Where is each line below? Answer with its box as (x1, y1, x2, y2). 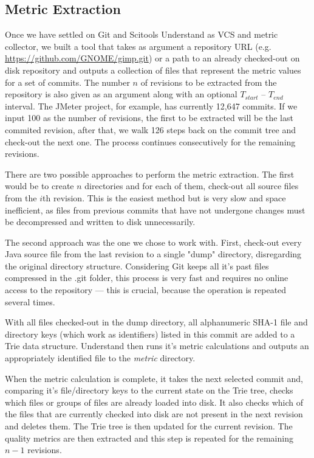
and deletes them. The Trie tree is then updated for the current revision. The (5, 420, 293, 432)
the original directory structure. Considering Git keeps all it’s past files (5, 259, 269, 272)
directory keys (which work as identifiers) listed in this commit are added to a (5, 327, 295, 340)
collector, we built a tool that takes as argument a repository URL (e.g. (5, 40, 271, 52)
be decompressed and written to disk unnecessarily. (5, 215, 196, 228)
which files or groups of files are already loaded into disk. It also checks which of (5, 395, 303, 408)
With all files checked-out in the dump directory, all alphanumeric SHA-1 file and (5, 316, 308, 328)
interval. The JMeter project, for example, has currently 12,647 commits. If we (5, 99, 298, 112)
